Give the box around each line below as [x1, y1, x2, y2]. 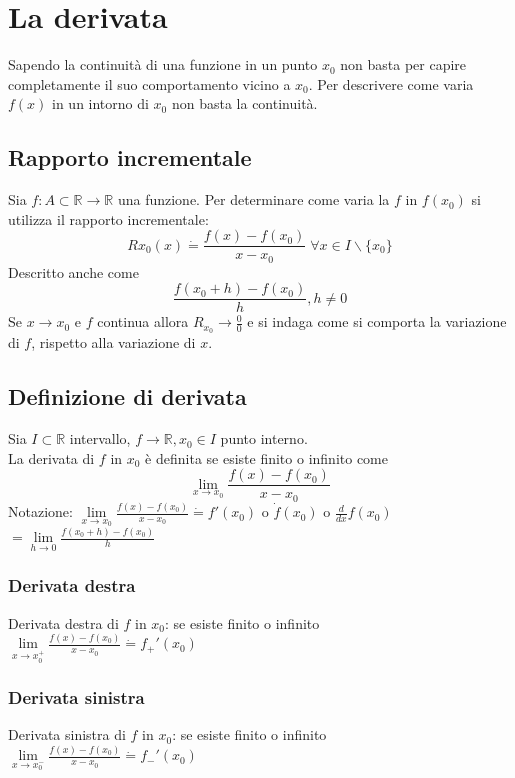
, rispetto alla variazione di [31, 332, 196, 353]
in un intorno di [52, 93, 149, 114]
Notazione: [8, 501, 73, 522]
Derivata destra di [8, 612, 119, 633]
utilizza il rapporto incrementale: [8, 208, 209, 229]
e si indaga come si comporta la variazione [247, 311, 507, 332]
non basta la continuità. [171, 93, 318, 114]
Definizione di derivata [8, 381, 247, 412]
